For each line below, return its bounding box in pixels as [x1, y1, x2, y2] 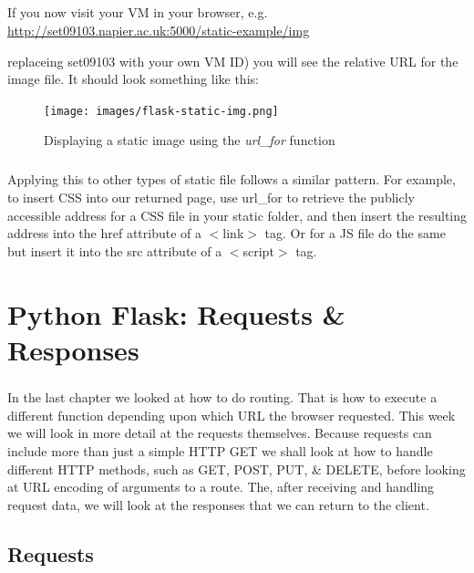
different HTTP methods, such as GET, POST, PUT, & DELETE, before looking [7, 459, 466, 478]
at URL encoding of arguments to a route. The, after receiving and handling [7, 477, 435, 496]
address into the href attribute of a [7, 224, 202, 243]
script [242, 241, 274, 260]
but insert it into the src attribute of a [7, 241, 222, 260]
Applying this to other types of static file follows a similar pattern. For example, [7, 170, 456, 189]
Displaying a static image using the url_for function [44, 130, 335, 150]
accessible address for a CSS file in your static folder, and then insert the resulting [7, 205, 467, 224]
